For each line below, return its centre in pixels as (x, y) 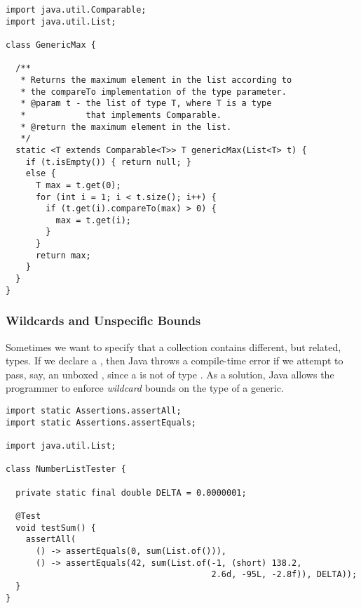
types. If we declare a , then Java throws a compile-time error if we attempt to (175, 361)
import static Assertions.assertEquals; (101, 422)
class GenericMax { (51, 45)
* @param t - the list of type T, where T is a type (146, 104)
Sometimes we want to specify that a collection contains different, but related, (173, 346)
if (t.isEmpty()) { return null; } (108, 162)
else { (41, 174)
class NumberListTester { (66, 469)
